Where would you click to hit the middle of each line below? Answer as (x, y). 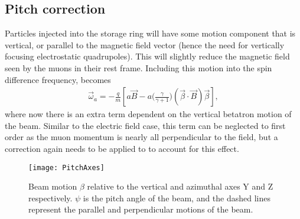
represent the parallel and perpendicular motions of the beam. (141, 209)
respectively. (50, 198)
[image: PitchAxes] (66, 167)
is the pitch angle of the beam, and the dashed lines (177, 198)
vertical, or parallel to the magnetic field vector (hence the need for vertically (145, 44)
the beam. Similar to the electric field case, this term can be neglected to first (145, 125)
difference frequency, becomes (58, 79)
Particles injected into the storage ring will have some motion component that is (150, 33)
